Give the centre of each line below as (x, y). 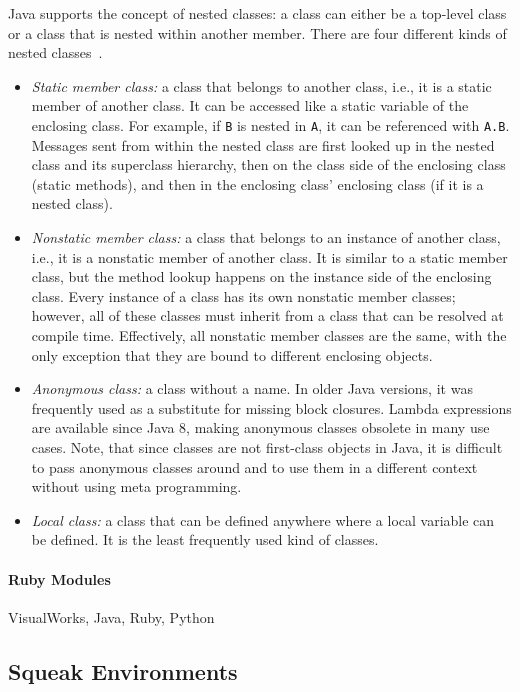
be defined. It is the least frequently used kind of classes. (205, 539)
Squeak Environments (123, 670)
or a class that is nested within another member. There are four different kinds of (257, 32)
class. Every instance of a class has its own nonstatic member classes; (243, 295)
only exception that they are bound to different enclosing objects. (232, 354)
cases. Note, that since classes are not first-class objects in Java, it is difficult (267, 446)
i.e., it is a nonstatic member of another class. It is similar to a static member (269, 256)
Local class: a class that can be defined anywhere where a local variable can (263, 519)
